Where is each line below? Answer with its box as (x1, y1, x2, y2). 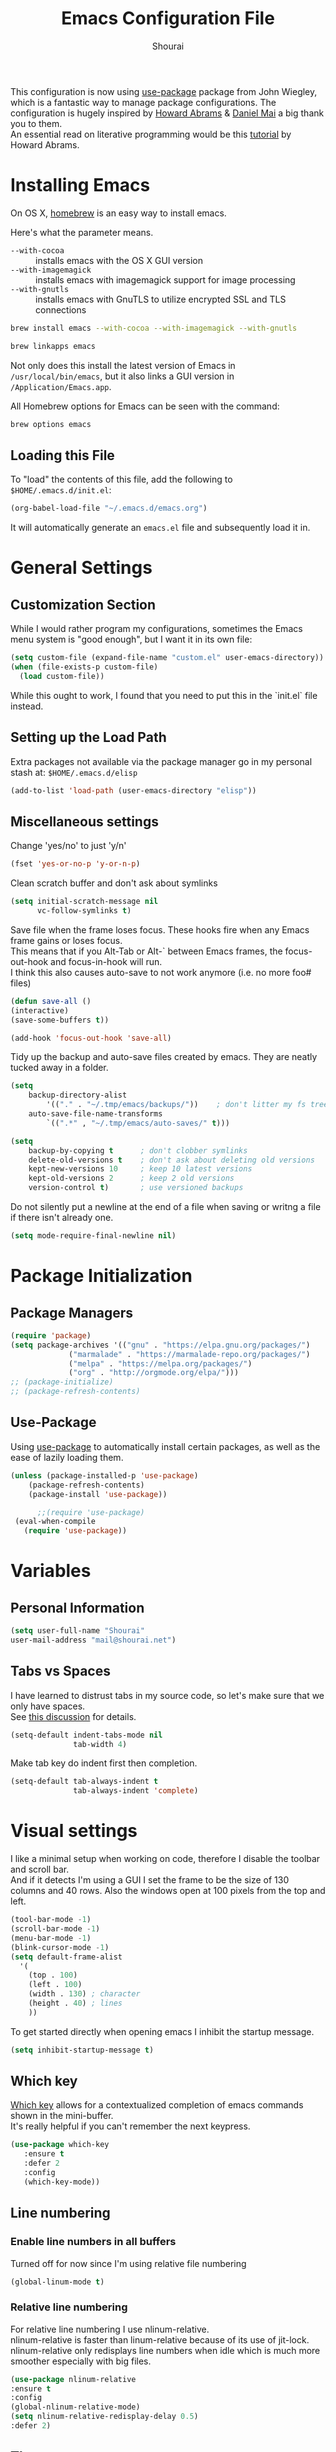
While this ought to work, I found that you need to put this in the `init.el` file (10, 689, 318, 701)
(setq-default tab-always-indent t (10, 1777, 159, 1787)
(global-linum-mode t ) (10, 2277, 105, 2287)
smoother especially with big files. (10, 2355, 152, 2367)
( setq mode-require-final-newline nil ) (10, 1231, 177, 1241)
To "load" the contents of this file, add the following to (10, 473, 233, 486)
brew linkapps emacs (10, 341, 97, 351)
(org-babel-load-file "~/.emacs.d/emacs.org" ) (10, 503, 208, 514)
